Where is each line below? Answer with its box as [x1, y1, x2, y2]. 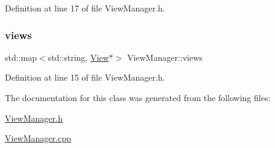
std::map [5, 51, 37, 63]
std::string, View [48, 51, 109, 63]
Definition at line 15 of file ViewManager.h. [5, 71, 165, 84]
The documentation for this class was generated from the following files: [5, 91, 271, 103]
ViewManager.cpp [5, 132, 71, 144]
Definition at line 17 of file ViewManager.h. [5, 2, 165, 14]
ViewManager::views [127, 51, 203, 63]
